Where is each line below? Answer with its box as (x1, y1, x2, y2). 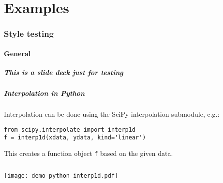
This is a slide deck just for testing (4, 67, 123, 77)
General (4, 48, 31, 58)
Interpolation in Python (4, 88, 85, 98)
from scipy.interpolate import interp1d (4, 126, 136, 133)
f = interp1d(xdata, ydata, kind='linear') (4, 134, 146, 141)
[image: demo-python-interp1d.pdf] (4, 172, 119, 179)
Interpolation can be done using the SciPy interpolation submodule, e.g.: (4, 108, 220, 119)
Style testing (4, 28, 54, 40)
